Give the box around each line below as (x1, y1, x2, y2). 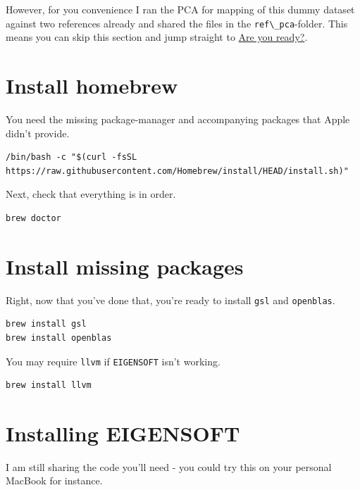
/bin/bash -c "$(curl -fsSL (6, 152, 137, 163)
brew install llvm (6, 380, 92, 391)
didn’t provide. (6, 125, 70, 140)
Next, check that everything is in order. (6, 187, 176, 201)
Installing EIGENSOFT (6, 418, 240, 447)
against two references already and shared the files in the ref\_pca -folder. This (6, 15, 348, 30)
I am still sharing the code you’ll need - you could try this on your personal (6, 459, 332, 474)
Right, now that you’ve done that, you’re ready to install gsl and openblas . (6, 292, 335, 307)
